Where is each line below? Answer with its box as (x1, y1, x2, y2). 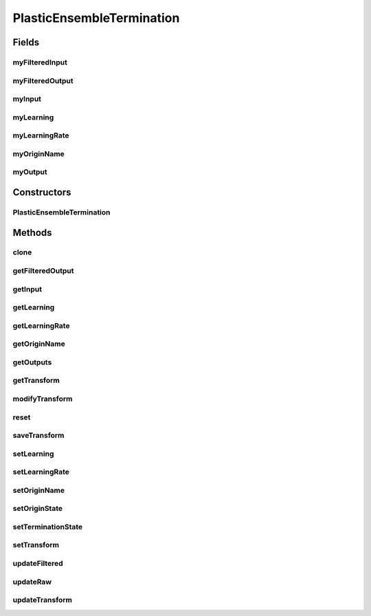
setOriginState (12, 504, 63, 514)
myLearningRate (12, 131, 69, 140)
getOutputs (12, 357, 52, 367)
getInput (12, 284, 43, 294)
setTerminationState (12, 522, 83, 531)
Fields (12, 36, 40, 48)
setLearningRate (12, 467, 70, 477)
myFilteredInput (12, 57, 68, 67)
